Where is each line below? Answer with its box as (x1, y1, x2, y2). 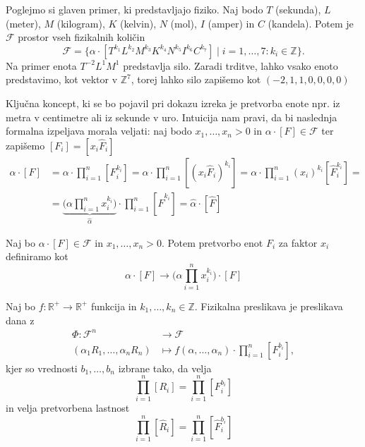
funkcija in (90, 298, 137, 313)
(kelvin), (120, 16, 157, 30)
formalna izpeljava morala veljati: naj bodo (6, 123, 192, 138)
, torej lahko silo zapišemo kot (131, 72, 261, 87)
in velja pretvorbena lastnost (6, 400, 130, 415)
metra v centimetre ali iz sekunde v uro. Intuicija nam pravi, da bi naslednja (6, 109, 337, 124)
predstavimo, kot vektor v (6, 72, 118, 87)
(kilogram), (56, 16, 105, 30)
